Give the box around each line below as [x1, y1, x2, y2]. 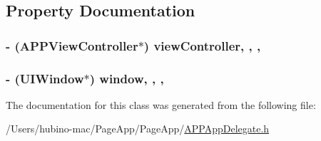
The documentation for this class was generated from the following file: [6, 97, 316, 112]
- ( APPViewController [6, 36, 138, 54]
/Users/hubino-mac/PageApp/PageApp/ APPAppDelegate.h [6, 121, 270, 136]
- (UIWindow [6, 69, 84, 87]
